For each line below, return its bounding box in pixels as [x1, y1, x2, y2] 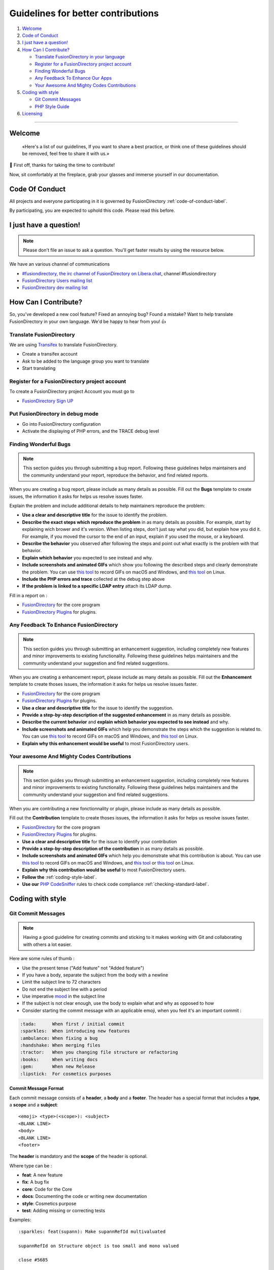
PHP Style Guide [35, 103, 70, 109]
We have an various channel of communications [9, 261, 110, 267]
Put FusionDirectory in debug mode [9, 410, 99, 418]
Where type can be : [9, 1162, 52, 1168]
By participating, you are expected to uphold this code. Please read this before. [9, 207, 175, 213]
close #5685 [18, 1257, 48, 1263]
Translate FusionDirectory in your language [35, 54, 125, 60]
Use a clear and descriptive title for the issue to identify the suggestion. [22, 705, 174, 711]
